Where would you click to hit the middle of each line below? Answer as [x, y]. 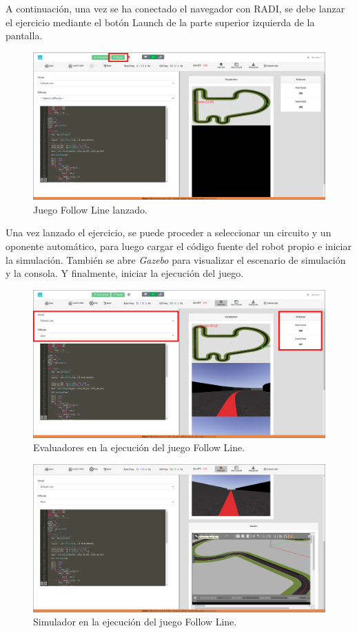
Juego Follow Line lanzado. [90, 209]
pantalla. [24, 35]
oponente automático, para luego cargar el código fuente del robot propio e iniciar [178, 246]
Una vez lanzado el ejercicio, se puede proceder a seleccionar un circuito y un [169, 232]
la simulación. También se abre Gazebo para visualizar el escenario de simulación [176, 259]
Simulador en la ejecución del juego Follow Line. [135, 622]
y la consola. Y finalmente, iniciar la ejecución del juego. [125, 273]
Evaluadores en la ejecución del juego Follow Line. [139, 447]
